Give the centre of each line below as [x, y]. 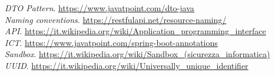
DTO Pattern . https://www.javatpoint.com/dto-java [100, 8]
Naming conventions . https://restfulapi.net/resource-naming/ [116, 19]
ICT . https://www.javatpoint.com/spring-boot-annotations [111, 42]
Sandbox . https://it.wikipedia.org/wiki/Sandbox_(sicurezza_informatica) [137, 54]
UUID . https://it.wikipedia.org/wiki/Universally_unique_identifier [127, 65]
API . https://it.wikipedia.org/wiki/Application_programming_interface [135, 31]
